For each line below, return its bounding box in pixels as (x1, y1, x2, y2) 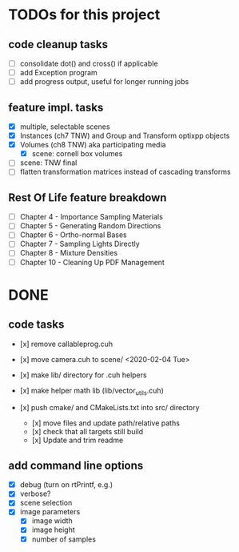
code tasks (8, 318, 65, 332)
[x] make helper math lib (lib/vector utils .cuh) (19, 385, 164, 397)
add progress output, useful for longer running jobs (19, 77, 189, 87)
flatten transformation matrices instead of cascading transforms (19, 167, 231, 177)
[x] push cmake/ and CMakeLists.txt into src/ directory (19, 403, 200, 413)
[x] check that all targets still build (31, 427, 144, 437)
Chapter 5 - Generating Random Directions (19, 221, 161, 231)
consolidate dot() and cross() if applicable (19, 58, 158, 68)
